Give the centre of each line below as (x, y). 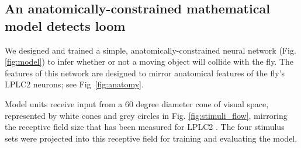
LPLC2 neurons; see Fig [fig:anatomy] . (74, 84)
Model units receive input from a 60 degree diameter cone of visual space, (137, 103)
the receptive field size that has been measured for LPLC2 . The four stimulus (145, 127)
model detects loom (65, 25)
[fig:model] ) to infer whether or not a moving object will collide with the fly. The (149, 61)
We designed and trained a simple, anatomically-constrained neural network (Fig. (150, 50)
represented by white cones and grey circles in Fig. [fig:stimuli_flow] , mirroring (146, 115)
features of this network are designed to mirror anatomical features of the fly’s (145, 73)
